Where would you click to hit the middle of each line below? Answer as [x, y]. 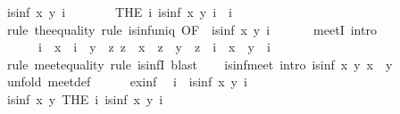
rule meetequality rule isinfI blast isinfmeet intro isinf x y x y [200, 64]
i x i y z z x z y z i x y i [154, 47]
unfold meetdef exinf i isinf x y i [127, 81]
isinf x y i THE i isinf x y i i [119, 12]
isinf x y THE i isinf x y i [85, 98]
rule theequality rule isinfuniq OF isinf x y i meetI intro [192, 29]
